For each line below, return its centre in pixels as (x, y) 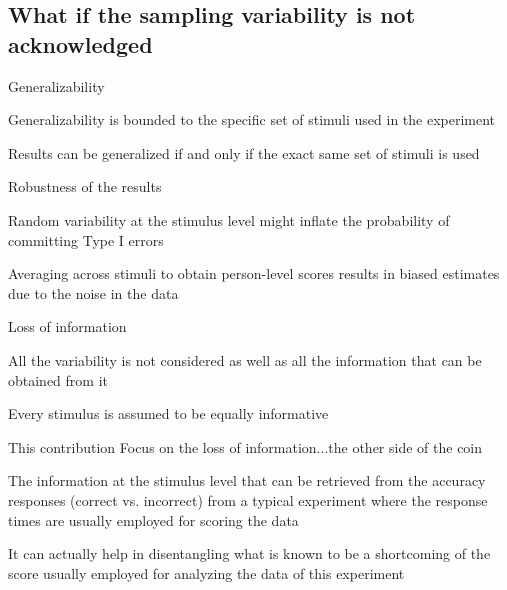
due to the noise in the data (93, 292)
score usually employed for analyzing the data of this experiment (206, 572)
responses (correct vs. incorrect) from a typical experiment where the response (248, 499)
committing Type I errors (86, 239)
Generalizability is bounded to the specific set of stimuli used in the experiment (252, 119)
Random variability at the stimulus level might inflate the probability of (229, 219)
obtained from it (58, 379)
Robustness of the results (85, 186)
